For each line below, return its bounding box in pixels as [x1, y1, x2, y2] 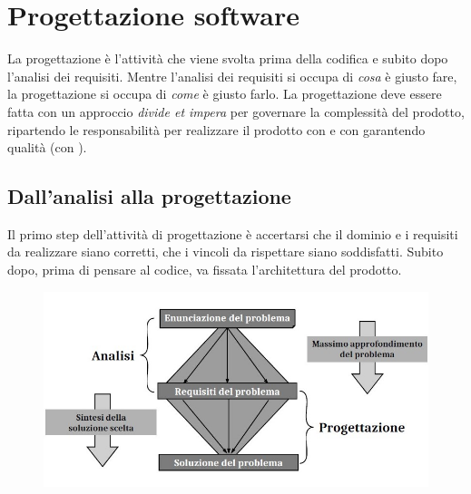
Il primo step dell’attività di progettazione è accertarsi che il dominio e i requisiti [7, 224, 458, 243]
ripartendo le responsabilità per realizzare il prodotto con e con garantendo [7, 120, 426, 139]
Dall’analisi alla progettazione [7, 182, 291, 210]
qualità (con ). [7, 138, 87, 157]
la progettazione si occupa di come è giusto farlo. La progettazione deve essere [7, 84, 442, 103]
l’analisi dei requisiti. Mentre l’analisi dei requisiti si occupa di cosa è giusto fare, [7, 66, 457, 85]
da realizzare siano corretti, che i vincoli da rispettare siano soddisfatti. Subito [7, 242, 444, 261]
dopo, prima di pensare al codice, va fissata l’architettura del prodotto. [7, 260, 402, 279]
